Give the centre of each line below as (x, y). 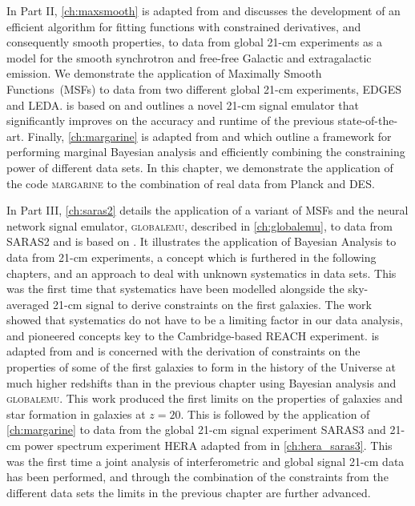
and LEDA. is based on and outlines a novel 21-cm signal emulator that (183, 104)
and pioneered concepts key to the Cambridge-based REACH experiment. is (193, 335)
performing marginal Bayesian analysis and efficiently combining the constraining (206, 152)
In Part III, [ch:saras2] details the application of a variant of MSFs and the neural (207, 210)
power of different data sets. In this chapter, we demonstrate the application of (200, 167)
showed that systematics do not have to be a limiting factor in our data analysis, (205, 320)
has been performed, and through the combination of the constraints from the (197, 477)
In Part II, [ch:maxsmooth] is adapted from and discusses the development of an (203, 10)
